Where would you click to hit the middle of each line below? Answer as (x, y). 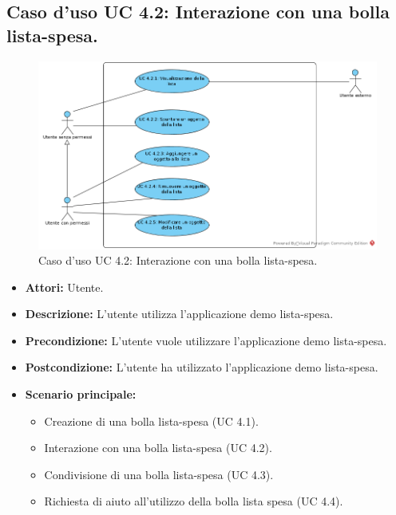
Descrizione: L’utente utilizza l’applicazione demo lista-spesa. (179, 314)
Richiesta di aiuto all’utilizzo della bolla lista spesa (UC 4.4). (194, 501)
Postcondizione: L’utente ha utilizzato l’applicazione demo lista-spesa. (202, 367)
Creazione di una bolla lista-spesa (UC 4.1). (151, 421)
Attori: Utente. (64, 287)
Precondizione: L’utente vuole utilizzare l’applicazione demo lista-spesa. (206, 340)
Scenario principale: (81, 394)
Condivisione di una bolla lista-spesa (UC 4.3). (159, 474)
